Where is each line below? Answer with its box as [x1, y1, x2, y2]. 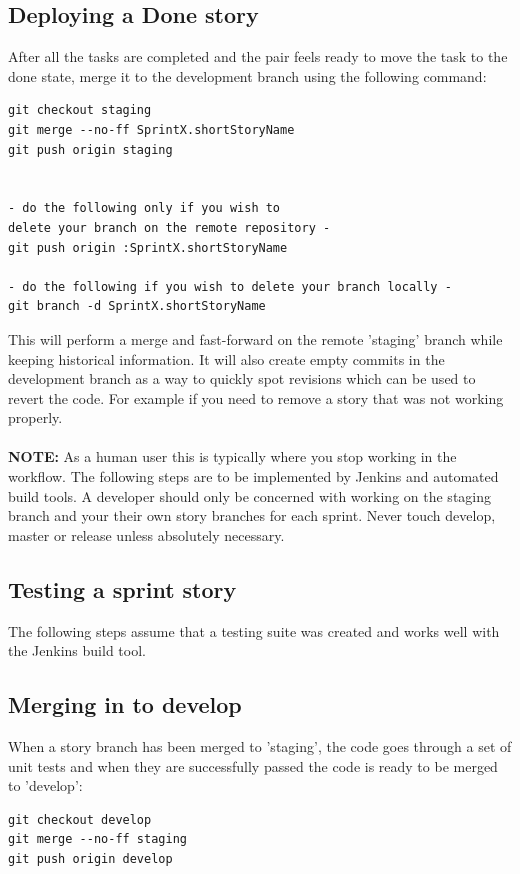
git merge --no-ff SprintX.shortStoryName [8, 122, 295, 137]
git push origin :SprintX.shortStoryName [8, 240, 288, 255]
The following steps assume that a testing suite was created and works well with [8, 620, 500, 641]
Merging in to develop [8, 689, 242, 720]
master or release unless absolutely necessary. [8, 524, 285, 545]
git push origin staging [8, 142, 173, 157]
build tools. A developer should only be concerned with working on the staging [8, 485, 491, 506]
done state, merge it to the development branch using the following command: [8, 65, 487, 86]
